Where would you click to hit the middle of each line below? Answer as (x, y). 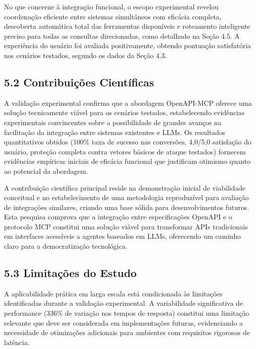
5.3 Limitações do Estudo (70, 273)
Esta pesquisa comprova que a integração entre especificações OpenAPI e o (118, 217)
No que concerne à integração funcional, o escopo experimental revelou (111, 6)
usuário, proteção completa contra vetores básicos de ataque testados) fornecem (125, 151)
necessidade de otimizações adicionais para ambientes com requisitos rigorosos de (127, 332)
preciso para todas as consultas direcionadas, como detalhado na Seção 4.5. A (122, 35)
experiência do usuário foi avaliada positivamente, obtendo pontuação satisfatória (128, 45)
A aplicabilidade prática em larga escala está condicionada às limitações (113, 293)
